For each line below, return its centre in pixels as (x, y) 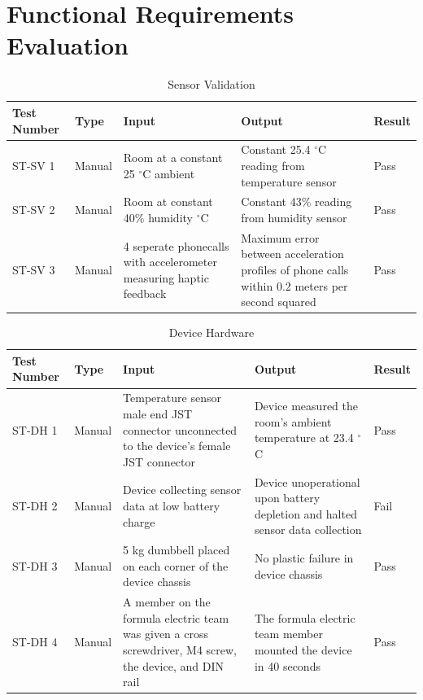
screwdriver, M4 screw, (180, 649)
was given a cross (166, 634)
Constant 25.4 (276, 149)
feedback (145, 293)
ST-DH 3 (35, 565)
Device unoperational (307, 481)
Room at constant (168, 201)
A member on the (167, 602)
